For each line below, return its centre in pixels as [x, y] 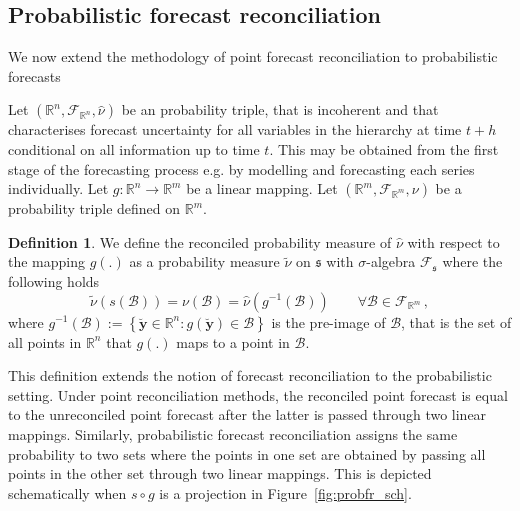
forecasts [34, 75]
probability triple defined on [94, 208]
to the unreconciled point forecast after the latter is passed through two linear [247, 414]
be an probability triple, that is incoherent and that [280, 109]
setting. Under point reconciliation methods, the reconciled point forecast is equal [258, 394]
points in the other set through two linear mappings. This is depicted [220, 473]
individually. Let [58, 188]
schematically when [67, 492]
